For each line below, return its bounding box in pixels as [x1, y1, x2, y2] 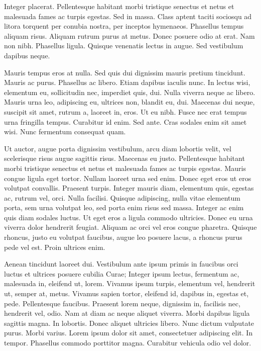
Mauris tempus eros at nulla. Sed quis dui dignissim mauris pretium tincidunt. [4, 67, 245, 77]
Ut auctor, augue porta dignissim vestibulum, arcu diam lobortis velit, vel [4, 143, 231, 153]
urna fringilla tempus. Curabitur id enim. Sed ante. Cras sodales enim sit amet [4, 116, 247, 127]
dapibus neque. [4, 50, 50, 60]
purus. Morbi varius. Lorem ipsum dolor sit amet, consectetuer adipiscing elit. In [4, 327, 253, 338]
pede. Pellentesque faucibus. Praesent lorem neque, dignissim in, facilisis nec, [4, 298, 240, 308]
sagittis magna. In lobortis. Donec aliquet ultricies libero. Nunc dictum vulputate [4, 317, 254, 328]
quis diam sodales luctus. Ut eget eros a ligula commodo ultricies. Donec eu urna [4, 212, 253, 222]
